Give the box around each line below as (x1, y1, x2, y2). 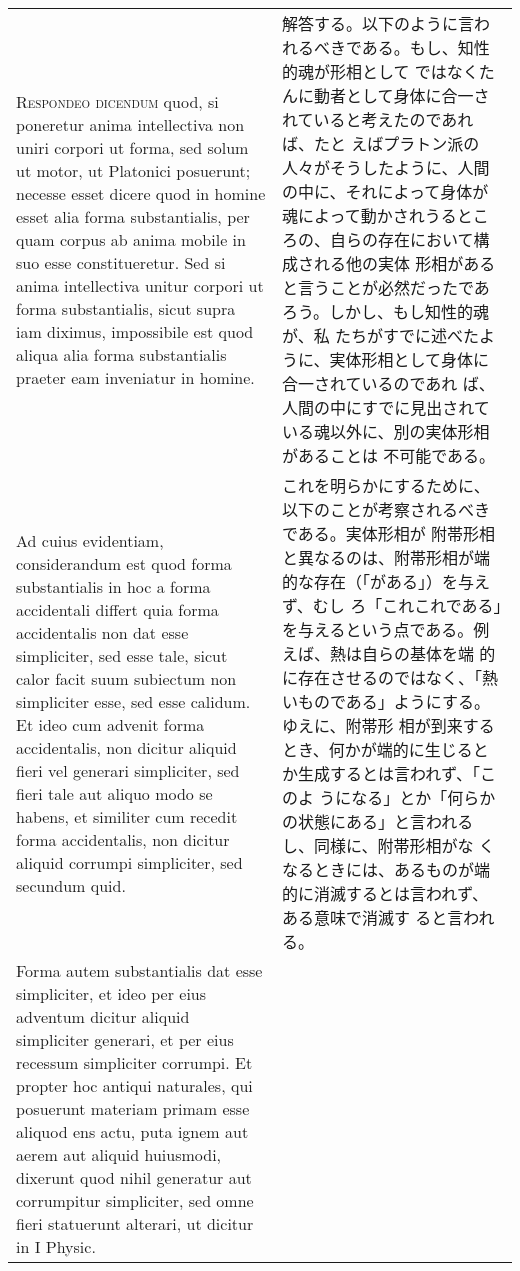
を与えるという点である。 (281, 618, 474, 641)
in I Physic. (16, 1235, 96, 1258)
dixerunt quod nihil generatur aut (16, 1166, 252, 1189)
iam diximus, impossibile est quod (16, 319, 254, 343)
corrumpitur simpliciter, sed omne (16, 1189, 254, 1212)
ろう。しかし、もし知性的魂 (281, 300, 489, 323)
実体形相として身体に (329, 348, 489, 371)
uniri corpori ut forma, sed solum (16, 135, 249, 159)
